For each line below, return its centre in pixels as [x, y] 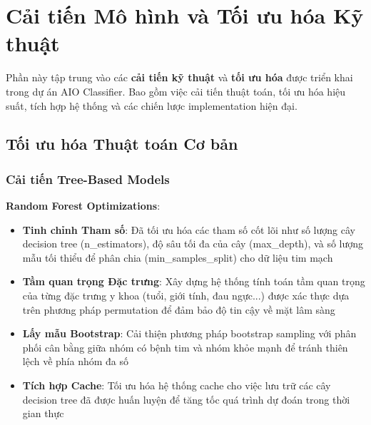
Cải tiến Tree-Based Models [88, 179]
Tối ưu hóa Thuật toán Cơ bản [122, 144]
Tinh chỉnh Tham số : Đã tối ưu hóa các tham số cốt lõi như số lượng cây [189, 229]
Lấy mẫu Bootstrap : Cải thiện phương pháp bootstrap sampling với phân [189, 333]
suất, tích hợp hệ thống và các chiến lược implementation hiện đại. [152, 105]
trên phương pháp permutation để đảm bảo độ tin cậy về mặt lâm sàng [179, 309]
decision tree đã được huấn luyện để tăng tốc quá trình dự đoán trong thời [186, 399]
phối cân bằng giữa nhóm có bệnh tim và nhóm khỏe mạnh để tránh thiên [185, 347]
